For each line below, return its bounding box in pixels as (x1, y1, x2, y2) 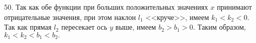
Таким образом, (197, 21, 246, 32)
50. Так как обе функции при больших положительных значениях (4, 2, 208, 12)
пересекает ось (61, 21, 108, 32)
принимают (217, 2, 252, 12)
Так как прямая (4, 21, 52, 32)
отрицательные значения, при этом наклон (4, 11, 136, 22)
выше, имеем (115, 21, 156, 32)
